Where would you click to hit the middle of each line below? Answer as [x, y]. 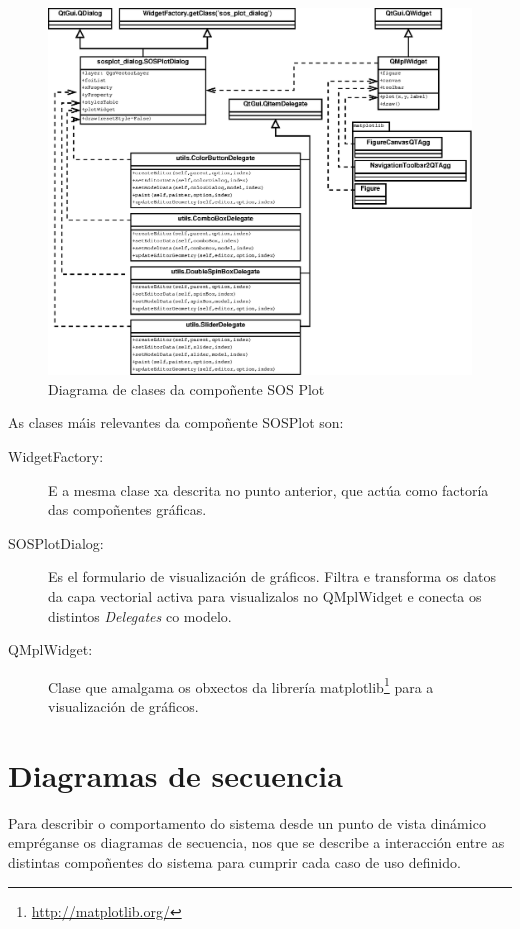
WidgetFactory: [56, 456]
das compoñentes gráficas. [127, 509]
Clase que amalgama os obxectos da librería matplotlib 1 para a [241, 685]
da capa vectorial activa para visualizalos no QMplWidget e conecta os [265, 596]
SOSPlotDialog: [56, 542]
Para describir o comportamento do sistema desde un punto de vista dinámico [247, 822]
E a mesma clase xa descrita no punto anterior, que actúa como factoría [268, 489]
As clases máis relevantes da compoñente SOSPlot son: [176, 422]
